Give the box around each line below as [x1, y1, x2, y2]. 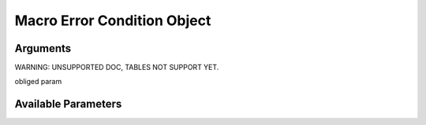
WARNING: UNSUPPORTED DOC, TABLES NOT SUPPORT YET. [14, 63, 219, 72]
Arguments [14, 42, 72, 55]
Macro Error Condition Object [14, 12, 211, 29]
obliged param [14, 77, 62, 86]
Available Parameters [14, 97, 122, 111]
